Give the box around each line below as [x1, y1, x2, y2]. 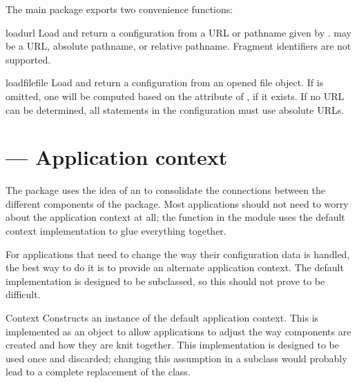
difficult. [6, 287, 41, 302]
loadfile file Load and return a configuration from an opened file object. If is [6, 75, 324, 90]
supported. [6, 52, 51, 66]
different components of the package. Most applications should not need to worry [6, 196, 349, 210]
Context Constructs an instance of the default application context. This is [6, 311, 319, 325]
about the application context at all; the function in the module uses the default [6, 210, 345, 224]
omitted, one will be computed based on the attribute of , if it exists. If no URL [6, 88, 345, 103]
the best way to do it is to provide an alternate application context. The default [6, 260, 344, 275]
